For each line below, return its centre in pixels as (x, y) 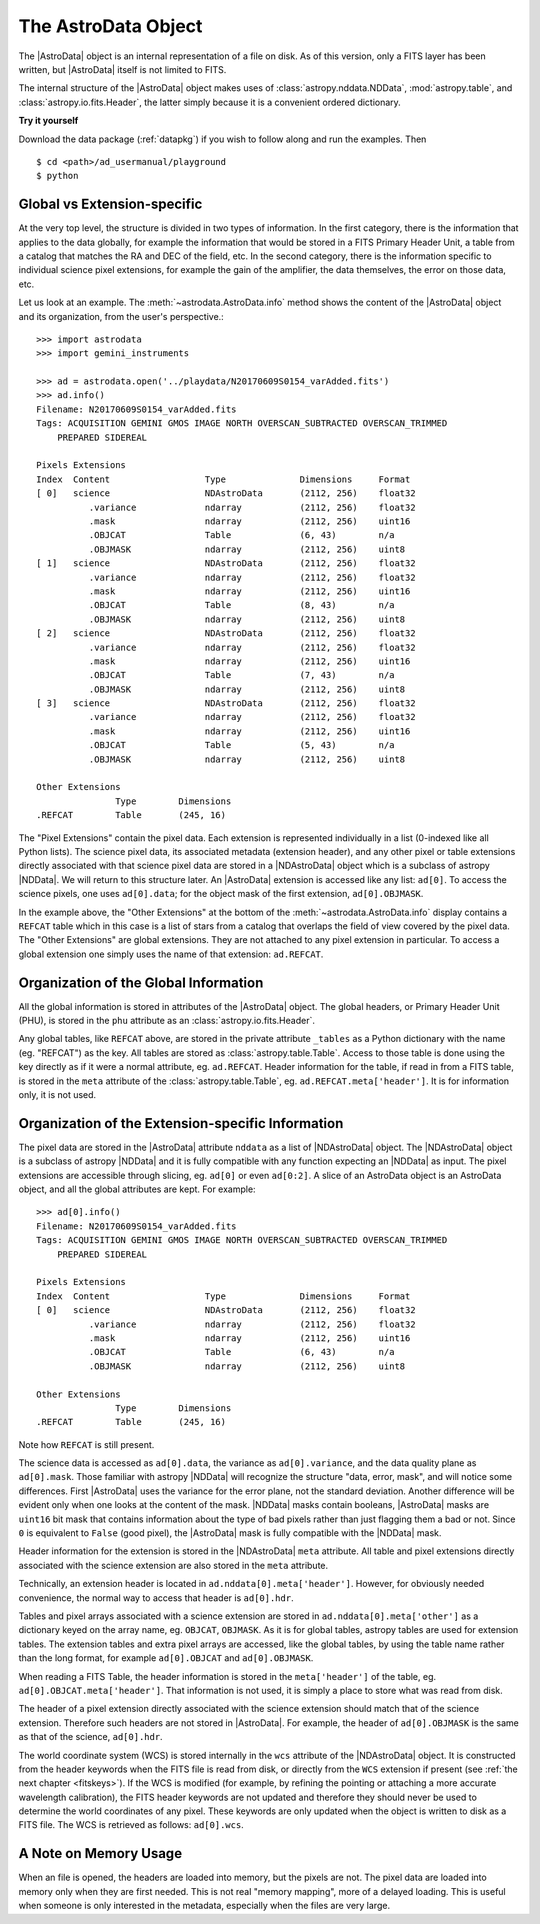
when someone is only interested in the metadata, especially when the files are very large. (204, 1906)
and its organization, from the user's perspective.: (121, 316)
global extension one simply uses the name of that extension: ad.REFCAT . (171, 954)
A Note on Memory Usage (100, 1853)
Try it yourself (48, 121)
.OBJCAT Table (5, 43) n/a (241, 745)
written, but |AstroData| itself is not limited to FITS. (122, 69)
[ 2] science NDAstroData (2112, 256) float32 (226, 633)
